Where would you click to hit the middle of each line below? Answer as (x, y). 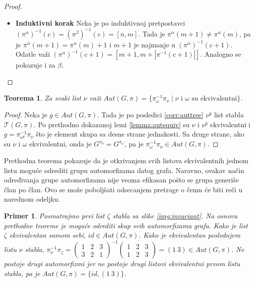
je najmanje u (154, 44)
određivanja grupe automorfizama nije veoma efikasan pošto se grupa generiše (121, 180)
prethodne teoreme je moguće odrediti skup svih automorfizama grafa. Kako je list (126, 225)
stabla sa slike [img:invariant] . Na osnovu (175, 216)
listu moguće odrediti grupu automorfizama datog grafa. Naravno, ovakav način (124, 170)
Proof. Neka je (26, 115)
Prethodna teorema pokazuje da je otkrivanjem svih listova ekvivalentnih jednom (126, 160)
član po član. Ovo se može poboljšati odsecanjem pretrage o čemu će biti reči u (123, 189)
